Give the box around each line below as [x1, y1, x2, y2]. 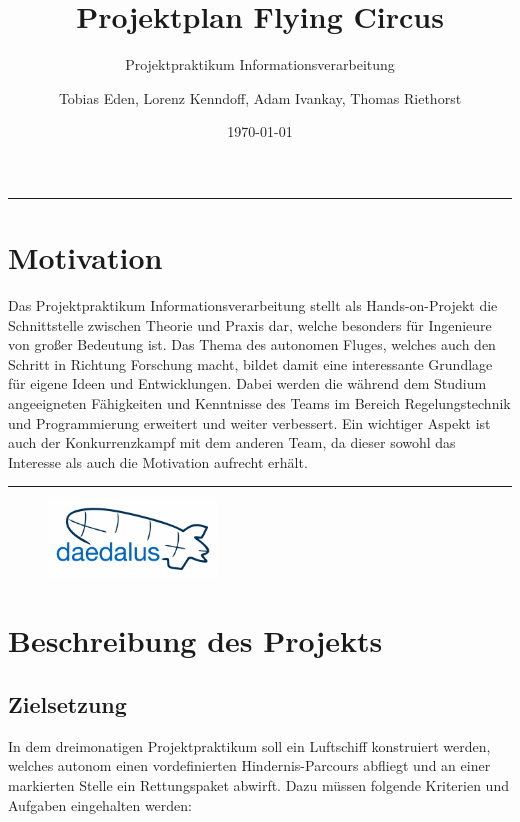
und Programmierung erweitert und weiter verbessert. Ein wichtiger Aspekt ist [8, 412, 491, 433]
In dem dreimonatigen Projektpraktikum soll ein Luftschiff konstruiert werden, [8, 735, 491, 756]
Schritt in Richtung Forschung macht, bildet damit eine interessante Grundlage [8, 353, 493, 374]
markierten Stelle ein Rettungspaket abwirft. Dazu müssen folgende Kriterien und [8, 774, 509, 795]
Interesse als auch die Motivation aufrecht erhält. [8, 451, 308, 472]
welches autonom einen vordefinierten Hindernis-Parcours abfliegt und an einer [8, 755, 491, 776]
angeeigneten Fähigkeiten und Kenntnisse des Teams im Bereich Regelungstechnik [8, 393, 511, 413]
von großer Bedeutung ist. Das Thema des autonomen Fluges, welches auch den [8, 334, 496, 355]
